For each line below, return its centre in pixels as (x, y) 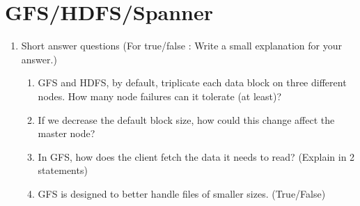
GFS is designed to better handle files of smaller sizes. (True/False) (182, 193)
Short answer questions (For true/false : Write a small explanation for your (181, 46)
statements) (63, 170)
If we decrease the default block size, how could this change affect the (186, 119)
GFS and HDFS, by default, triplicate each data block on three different (192, 82)
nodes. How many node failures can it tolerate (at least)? (160, 96)
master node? (66, 133)
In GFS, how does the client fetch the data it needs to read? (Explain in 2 (196, 156)
